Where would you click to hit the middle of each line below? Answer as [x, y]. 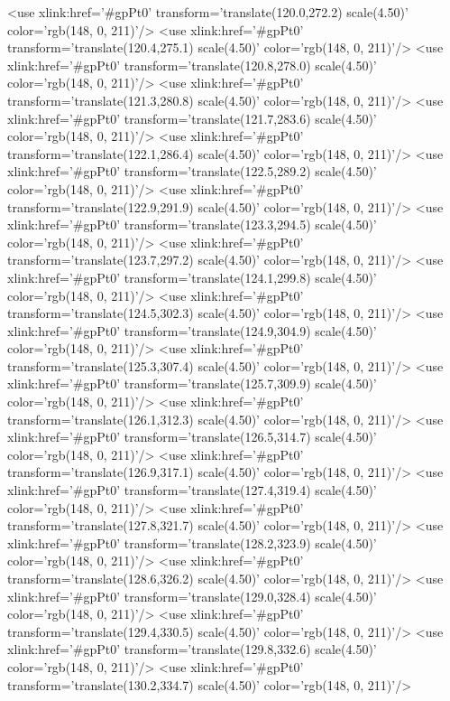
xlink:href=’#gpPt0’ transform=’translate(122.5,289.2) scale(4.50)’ [192, 171]
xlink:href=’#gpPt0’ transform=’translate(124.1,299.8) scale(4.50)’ [192, 277]
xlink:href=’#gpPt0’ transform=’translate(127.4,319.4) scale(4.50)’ [192, 490]
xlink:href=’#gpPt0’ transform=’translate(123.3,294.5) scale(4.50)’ [192, 224]
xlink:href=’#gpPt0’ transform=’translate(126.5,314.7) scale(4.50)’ [192, 437]
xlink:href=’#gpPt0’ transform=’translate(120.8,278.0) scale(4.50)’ [192, 65]
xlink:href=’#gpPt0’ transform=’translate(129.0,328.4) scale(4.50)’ [192, 596]
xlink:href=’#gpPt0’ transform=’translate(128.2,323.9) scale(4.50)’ [192, 542]
